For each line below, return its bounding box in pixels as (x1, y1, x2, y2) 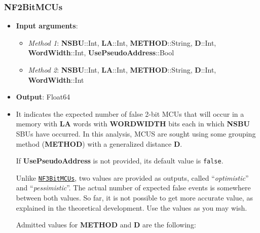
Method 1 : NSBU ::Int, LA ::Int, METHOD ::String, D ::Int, (28, 37, 216, 48)
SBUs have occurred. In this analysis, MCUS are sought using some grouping (16, 128, 256, 139)
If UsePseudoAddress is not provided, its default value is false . (16, 155, 224, 166)
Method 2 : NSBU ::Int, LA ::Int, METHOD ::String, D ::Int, (28, 64, 216, 75)
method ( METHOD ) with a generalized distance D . (16, 138, 182, 149)
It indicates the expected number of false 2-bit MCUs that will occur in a (16, 108, 244, 119)
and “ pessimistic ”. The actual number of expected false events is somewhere (16, 182, 251, 193)
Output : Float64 (16, 91, 70, 102)
